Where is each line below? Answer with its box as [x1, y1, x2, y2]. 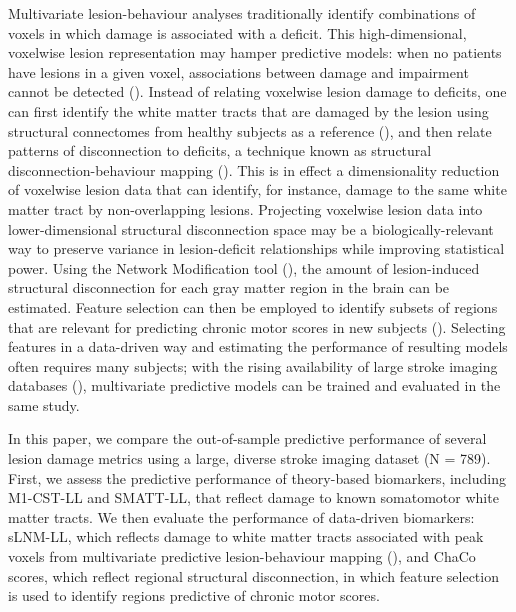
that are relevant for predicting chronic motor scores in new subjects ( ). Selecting [8, 316, 506, 337]
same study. [8, 394, 80, 415]
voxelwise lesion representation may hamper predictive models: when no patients [8, 42, 502, 63]
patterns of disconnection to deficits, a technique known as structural [8, 140, 432, 161]
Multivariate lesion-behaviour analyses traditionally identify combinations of [8, 3, 476, 23]
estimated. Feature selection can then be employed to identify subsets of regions [8, 296, 498, 317]
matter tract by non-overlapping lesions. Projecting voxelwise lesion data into [8, 198, 483, 219]
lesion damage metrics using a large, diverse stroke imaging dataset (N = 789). [8, 448, 491, 469]
